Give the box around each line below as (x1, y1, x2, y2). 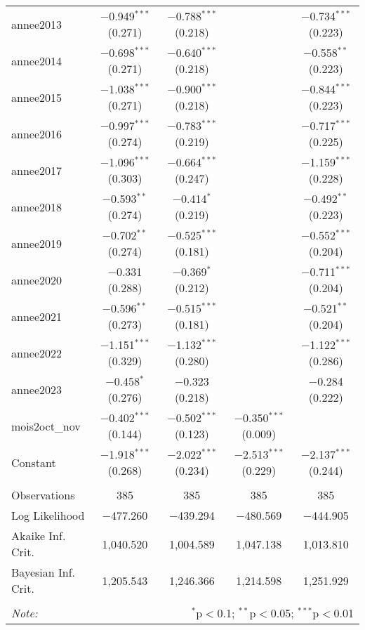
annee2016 (11, 125, 62, 142)
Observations (11, 487, 75, 503)
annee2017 (11, 162, 62, 178)
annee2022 (11, 344, 62, 361)
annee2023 (11, 381, 62, 398)
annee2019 (11, 235, 62, 251)
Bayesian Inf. (11, 564, 75, 580)
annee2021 (11, 308, 62, 324)
